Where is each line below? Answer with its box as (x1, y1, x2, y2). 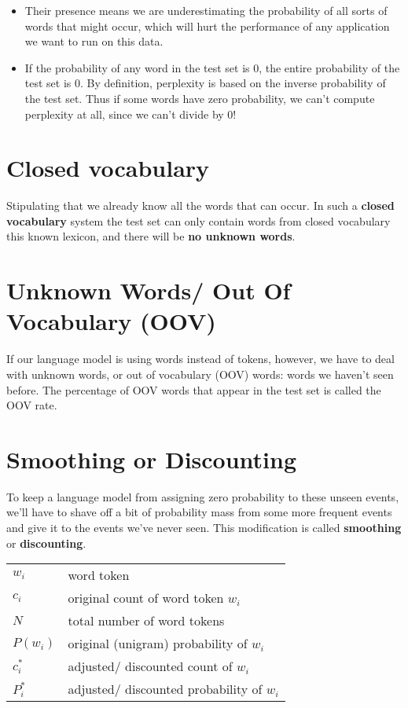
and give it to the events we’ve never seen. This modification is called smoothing (6, 519, 402, 536)
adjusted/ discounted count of (68, 657, 233, 676)
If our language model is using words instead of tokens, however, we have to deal (6, 350, 395, 367)
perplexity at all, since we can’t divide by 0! (24, 105, 237, 122)
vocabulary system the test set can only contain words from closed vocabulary (6, 212, 391, 229)
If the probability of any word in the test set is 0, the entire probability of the (24, 59, 400, 75)
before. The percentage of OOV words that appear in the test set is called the (6, 381, 381, 398)
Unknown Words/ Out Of (6, 274, 291, 306)
